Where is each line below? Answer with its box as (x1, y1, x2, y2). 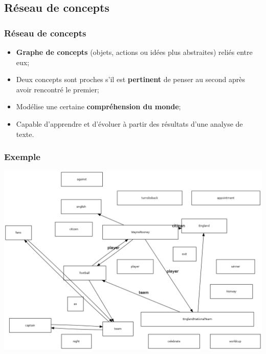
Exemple (4, 150, 40, 163)
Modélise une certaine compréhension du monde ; (16, 101, 181, 112)
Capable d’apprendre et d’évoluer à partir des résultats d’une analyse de (16, 118, 243, 129)
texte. (16, 128, 34, 139)
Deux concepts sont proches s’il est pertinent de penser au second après (16, 74, 245, 85)
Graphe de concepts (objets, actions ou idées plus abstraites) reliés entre (16, 47, 253, 57)
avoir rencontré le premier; (16, 84, 99, 94)
